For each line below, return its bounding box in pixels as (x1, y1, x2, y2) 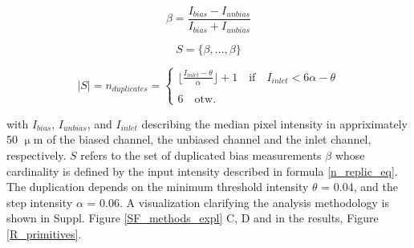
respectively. (6, 147, 67, 164)
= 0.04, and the (321, 178, 398, 195)
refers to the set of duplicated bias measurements (80, 147, 322, 164)
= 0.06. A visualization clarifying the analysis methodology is (87, 193, 389, 210)
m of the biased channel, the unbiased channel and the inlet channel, (33, 131, 371, 148)
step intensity (6, 193, 73, 210)
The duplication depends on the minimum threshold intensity (6, 178, 309, 195)
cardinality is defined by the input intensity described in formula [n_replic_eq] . (6, 162, 398, 179)
